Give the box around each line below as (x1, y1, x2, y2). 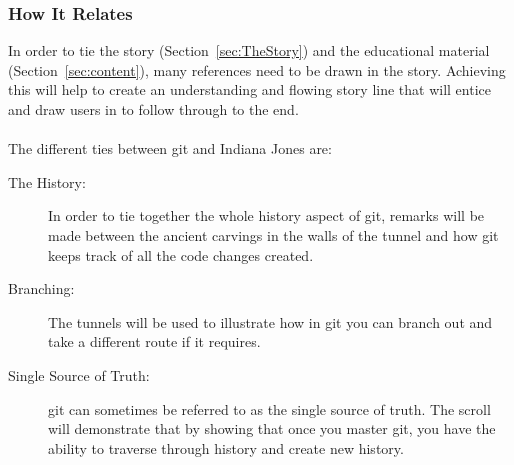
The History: (8, 171, 86, 192)
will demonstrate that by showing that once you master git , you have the (48, 418, 496, 439)
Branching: (8, 278, 75, 299)
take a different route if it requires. (48, 331, 261, 352)
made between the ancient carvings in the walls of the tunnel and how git (48, 224, 499, 245)
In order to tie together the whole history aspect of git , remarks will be (48, 205, 485, 226)
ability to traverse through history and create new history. (48, 437, 404, 458)
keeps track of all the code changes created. (48, 244, 314, 265)
